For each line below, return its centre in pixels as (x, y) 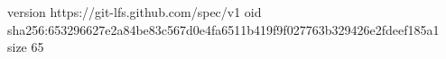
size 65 (26, 47)
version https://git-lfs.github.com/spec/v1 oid (135, 12)
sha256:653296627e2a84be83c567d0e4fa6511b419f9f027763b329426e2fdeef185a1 (223, 29)
